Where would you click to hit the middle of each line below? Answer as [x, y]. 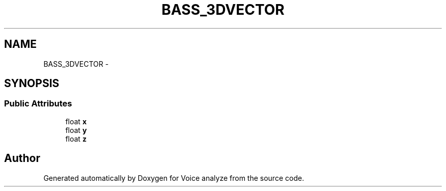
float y [76, 130]
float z [76, 139]
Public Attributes [38, 104]
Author [22, 158]
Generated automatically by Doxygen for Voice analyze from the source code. [174, 178]
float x [76, 121]
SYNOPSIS [32, 84]
